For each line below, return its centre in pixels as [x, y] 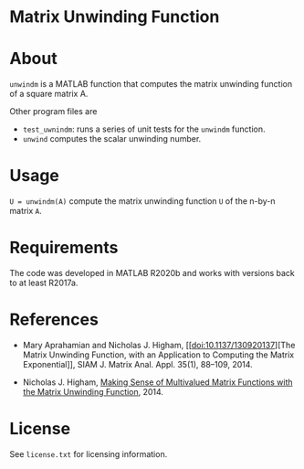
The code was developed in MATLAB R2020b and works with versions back [152, 273]
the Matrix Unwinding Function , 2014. [93, 391]
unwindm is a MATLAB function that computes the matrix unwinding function [151, 84]
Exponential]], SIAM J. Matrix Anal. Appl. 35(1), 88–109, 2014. [137, 364]
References [54, 320]
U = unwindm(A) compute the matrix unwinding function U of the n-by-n [142, 201]
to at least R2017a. [44, 282]
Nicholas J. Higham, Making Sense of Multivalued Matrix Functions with [157, 382]
